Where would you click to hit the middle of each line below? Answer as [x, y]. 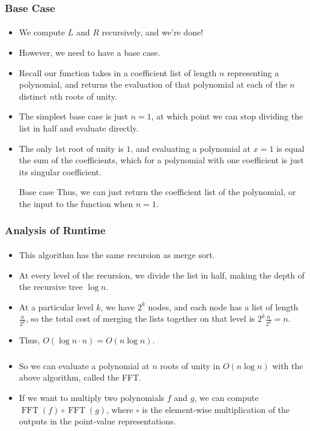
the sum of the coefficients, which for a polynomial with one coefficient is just [161, 160]
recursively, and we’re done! [153, 32]
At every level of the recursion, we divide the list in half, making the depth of [162, 275]
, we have [118, 306]
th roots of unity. [86, 96]
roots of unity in [190, 365]
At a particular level [56, 306]
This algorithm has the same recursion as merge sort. [117, 255]
